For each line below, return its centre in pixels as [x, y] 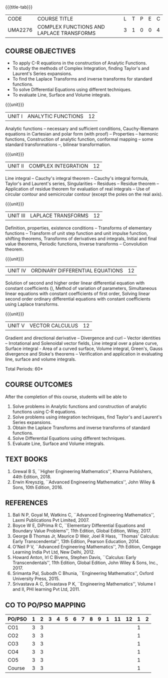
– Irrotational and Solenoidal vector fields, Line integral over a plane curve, [82, 343]
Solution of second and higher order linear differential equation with [75, 283]
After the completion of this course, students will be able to [66, 396]
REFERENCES [27, 503]
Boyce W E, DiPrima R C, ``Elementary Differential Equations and [78, 525]
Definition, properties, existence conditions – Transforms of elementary [78, 228]
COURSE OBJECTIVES [40, 51]
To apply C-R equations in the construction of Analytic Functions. [80, 63]
